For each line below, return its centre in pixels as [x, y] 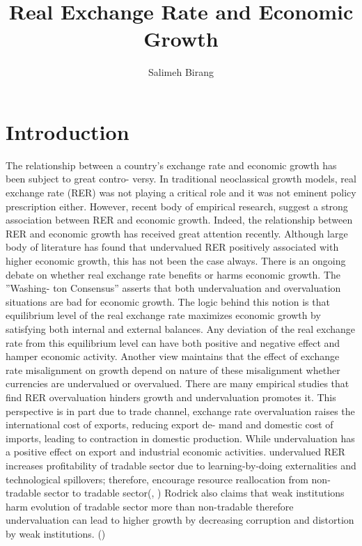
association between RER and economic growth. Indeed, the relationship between [179, 220]
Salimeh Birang [181, 72]
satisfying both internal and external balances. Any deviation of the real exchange [181, 328]
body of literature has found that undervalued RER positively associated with [172, 247]
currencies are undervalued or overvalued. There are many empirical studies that [178, 383]
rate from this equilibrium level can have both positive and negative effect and [173, 342]
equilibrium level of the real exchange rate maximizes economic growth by [163, 315]
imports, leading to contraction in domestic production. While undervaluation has [180, 438]
